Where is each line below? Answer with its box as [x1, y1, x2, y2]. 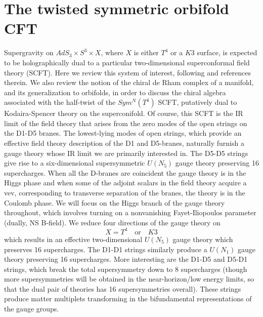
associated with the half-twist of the [4, 97, 116, 107]
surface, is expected [197, 47, 257, 58]
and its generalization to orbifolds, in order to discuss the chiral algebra [4, 87, 226, 97]
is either [134, 47, 159, 58]
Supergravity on [4, 47, 54, 58]
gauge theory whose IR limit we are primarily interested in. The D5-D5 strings [4, 147, 248, 158]
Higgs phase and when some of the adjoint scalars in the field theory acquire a [4, 177, 247, 188]
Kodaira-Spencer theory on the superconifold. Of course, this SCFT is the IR [4, 108, 243, 118]
